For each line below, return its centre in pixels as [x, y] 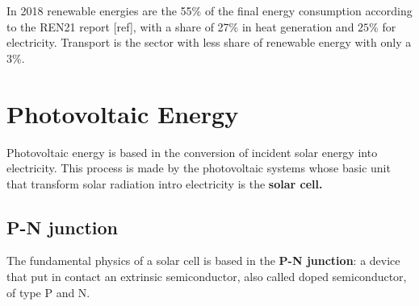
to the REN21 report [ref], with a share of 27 [118, 26]
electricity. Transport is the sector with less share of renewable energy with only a [209, 42]
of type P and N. [48, 292]
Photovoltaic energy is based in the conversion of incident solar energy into [192, 152]
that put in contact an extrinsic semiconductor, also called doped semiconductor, [207, 277]
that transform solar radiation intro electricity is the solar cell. [165, 183]
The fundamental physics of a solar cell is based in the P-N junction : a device [203, 261]
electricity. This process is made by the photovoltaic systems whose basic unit [199, 168]
